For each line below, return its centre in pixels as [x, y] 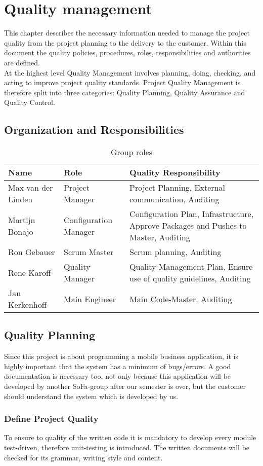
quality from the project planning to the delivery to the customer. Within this [125, 42]
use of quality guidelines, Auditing [190, 278]
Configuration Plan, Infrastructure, [192, 214]
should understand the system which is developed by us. [91, 396]
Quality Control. [30, 102]
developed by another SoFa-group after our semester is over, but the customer [125, 386]
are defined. [22, 62]
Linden [20, 199]
